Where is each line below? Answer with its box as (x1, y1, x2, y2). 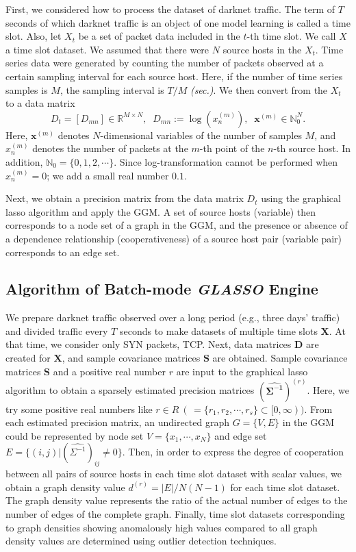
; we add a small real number (47, 168, 169, 182)
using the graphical (261, 191, 341, 205)
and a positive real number (53, 364, 166, 378)
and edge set (214, 428, 267, 442)
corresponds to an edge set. (5, 244, 120, 259)
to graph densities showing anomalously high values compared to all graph (5, 520, 318, 534)
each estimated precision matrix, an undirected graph (5, 415, 229, 429)
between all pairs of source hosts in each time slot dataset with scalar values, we (5, 466, 342, 481)
